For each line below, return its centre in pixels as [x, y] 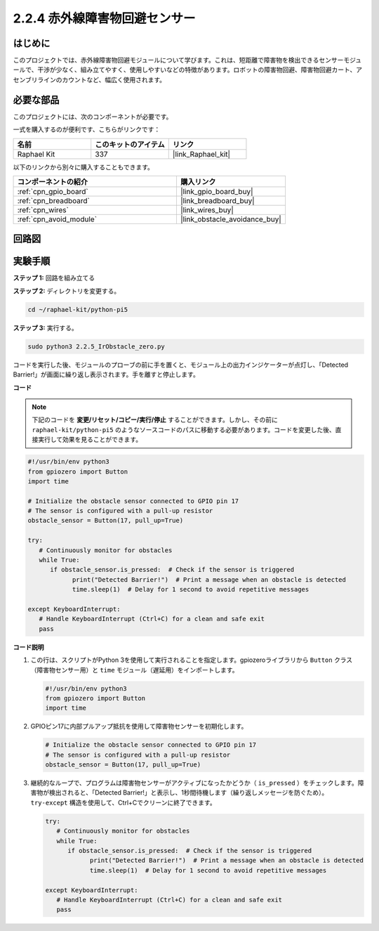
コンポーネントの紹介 [52, 181]
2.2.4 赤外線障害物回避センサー [104, 18]
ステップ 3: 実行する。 [45, 327]
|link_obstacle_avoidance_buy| [231, 219]
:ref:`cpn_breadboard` [54, 200]
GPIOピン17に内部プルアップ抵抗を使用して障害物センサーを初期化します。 [139, 727]
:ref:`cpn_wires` [43, 209]
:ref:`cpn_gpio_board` [53, 191]
